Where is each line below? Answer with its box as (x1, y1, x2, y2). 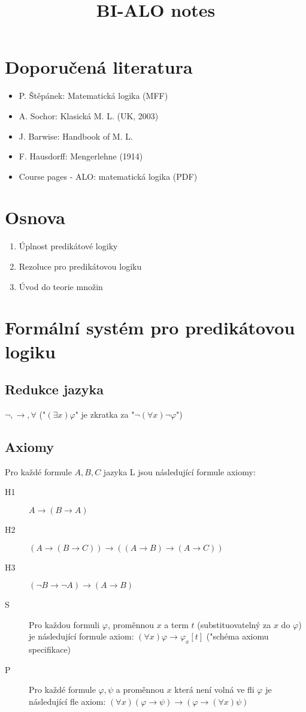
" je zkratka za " (75, 408, 135, 420)
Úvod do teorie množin (19, 280, 103, 292)
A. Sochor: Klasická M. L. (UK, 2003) (19, 109, 159, 122)
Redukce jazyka (5, 380, 104, 399)
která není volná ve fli (174, 683, 255, 696)
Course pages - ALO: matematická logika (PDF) (19, 170, 198, 182)
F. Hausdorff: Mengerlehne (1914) (19, 150, 143, 162)
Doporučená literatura (5, 55, 193, 79)
